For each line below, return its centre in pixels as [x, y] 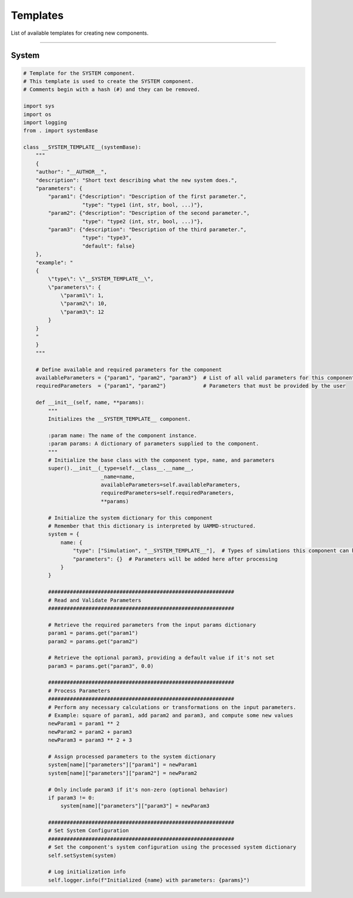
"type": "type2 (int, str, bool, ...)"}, [143, 221]
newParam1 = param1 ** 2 [84, 724]
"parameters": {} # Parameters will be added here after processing [175, 559]
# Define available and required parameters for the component [129, 370]
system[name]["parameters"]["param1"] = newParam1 [122, 765]
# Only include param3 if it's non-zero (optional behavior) [138, 789]
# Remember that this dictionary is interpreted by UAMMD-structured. [152, 526]
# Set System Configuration [89, 831]
